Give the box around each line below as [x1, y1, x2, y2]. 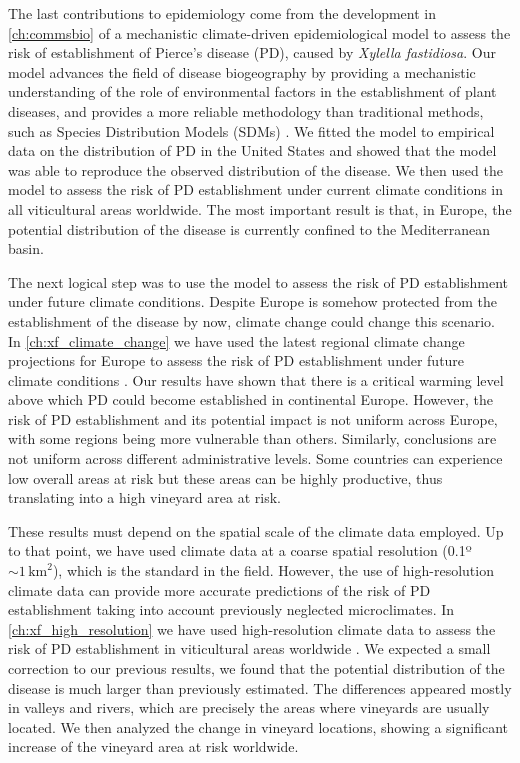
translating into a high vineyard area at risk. [8, 487, 281, 508]
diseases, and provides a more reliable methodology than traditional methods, [8, 100, 484, 121]
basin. [8, 238, 44, 259]
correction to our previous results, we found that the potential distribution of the [8, 658, 505, 678]
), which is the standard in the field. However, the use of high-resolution [52, 560, 494, 581]
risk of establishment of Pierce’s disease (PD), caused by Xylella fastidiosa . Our [8, 42, 496, 63]
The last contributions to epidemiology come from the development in [8, 3, 436, 23]
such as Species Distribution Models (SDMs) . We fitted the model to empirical [8, 120, 495, 141]
